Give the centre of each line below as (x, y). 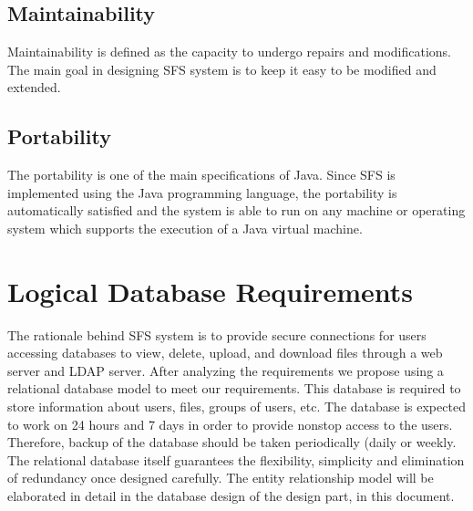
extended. (34, 87)
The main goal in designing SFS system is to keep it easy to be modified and (222, 69)
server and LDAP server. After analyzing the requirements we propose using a (226, 370)
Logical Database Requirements (210, 291)
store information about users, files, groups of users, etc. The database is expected (236, 407)
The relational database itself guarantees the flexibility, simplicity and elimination (236, 459)
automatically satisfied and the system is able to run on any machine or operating (236, 210)
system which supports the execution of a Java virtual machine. (185, 228)
